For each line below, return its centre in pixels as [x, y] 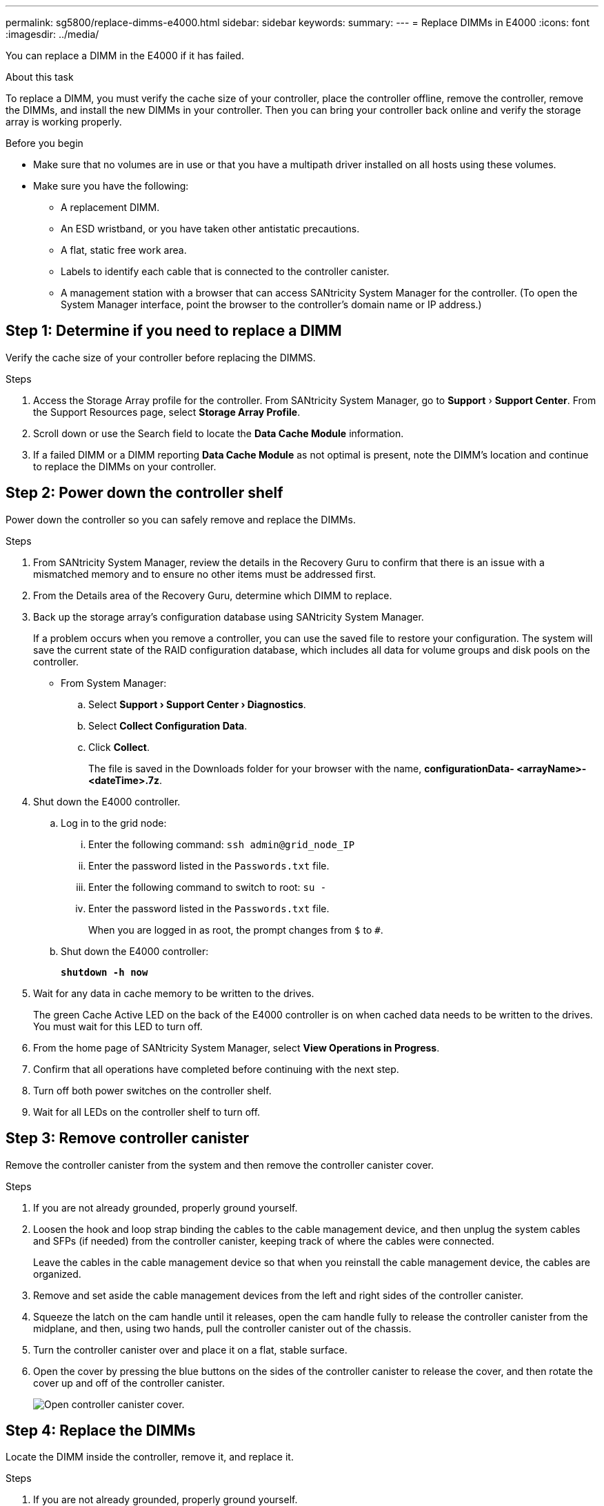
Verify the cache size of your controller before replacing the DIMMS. [161, 357]
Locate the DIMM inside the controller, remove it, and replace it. [150, 1457]
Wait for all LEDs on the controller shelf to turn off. [147, 1112]
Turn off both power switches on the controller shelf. [152, 1090]
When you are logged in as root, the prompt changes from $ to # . [236, 930]
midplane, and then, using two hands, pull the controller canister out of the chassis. [222, 1328]
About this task [40, 77]
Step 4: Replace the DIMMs [101, 1430]
